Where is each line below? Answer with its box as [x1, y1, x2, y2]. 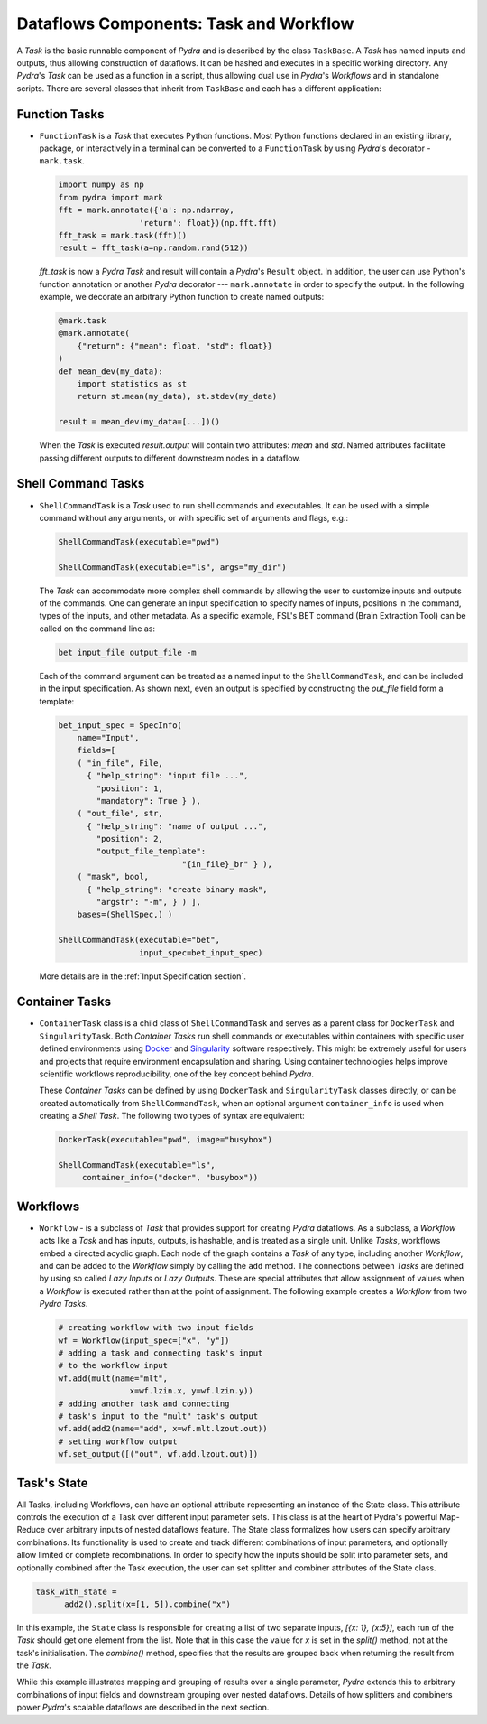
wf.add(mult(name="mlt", [58, 1373, 169, 1384]
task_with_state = [35, 1586, 117, 1597]
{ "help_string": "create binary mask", [87, 884, 268, 894]
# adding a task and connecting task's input [58, 1347, 263, 1358]
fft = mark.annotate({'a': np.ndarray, [58, 205, 234, 216]
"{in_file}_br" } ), [181, 859, 272, 869]
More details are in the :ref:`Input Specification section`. [39, 971, 247, 982]
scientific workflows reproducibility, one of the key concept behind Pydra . [39, 1068, 315, 1079]
